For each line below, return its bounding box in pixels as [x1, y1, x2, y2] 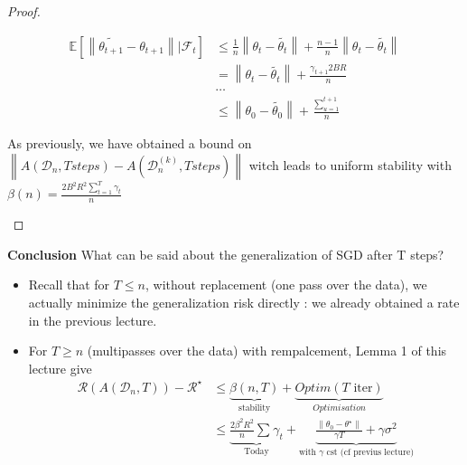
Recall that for [28, 275, 110, 294]
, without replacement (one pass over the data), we [145, 275, 427, 294]
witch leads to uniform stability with [248, 155, 452, 174]
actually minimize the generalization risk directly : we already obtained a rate [28, 292, 460, 311]
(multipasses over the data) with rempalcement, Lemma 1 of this [87, 341, 447, 360]
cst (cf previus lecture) [326, 447, 415, 457]
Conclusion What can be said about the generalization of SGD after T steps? [7, 244, 444, 263]
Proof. [7, 2, 41, 20]
